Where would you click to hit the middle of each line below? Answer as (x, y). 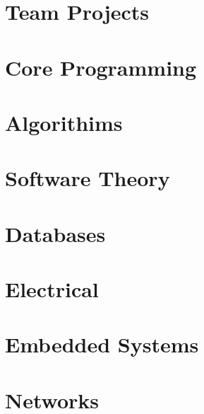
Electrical (52, 289)
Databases (55, 233)
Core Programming (101, 67)
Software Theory (88, 178)
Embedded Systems (102, 344)
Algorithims (64, 122)
